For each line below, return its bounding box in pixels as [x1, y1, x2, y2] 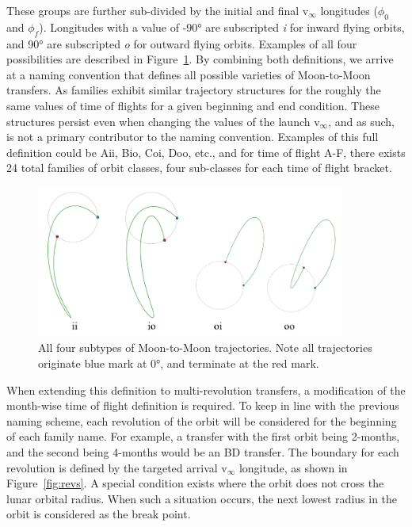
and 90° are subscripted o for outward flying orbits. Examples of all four [6, 35, 357, 52]
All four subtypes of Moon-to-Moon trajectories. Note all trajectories [38, 339, 372, 356]
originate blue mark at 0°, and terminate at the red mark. [38, 355, 319, 372]
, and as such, [328, 113, 395, 129]
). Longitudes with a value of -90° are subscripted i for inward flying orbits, [39, 18, 405, 35]
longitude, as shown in [238, 459, 348, 475]
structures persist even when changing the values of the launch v [6, 113, 320, 129]
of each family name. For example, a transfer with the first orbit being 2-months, [6, 428, 400, 445]
